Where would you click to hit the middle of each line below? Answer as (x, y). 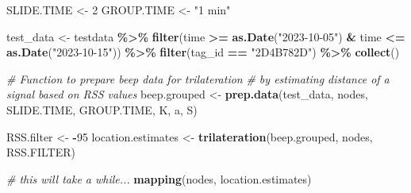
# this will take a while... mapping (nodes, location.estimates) (159, 178)
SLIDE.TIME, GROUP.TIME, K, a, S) (102, 109)
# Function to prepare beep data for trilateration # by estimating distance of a (198, 78)
